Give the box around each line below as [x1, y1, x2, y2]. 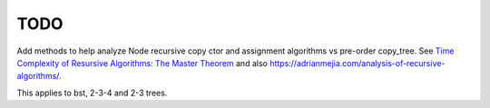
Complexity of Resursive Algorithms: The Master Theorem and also [16, 57, 268, 68]
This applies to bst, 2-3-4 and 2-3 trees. [16, 87, 168, 98]
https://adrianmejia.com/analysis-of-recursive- [269, 57, 446, 68]
